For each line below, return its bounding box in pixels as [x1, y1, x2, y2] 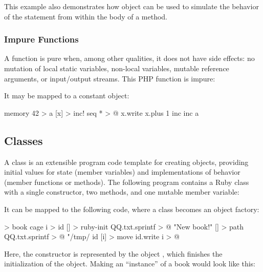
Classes [4, 132, 43, 148]
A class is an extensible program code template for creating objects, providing [4, 156, 249, 167]
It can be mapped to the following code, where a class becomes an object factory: [4, 203, 259, 214]
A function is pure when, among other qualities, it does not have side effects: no [4, 53, 255, 64]
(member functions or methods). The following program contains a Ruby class [4, 176, 249, 187]
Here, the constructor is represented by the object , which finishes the [4, 248, 223, 259]
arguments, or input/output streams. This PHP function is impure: [4, 73, 215, 83]
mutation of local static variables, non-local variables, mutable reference [4, 63, 229, 73]
